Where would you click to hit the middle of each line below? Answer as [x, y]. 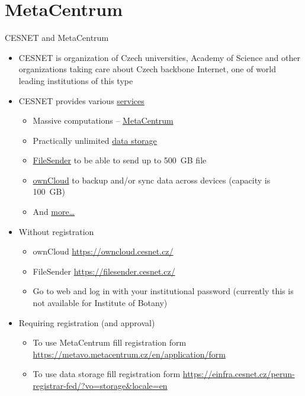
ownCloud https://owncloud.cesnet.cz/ [103, 251]
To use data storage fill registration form [107, 374]
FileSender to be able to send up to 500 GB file [120, 160]
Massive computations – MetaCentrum [103, 120]
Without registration [56, 231]
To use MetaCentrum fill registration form [110, 342]
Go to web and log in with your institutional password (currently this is [163, 291]
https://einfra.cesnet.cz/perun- [239, 374]
